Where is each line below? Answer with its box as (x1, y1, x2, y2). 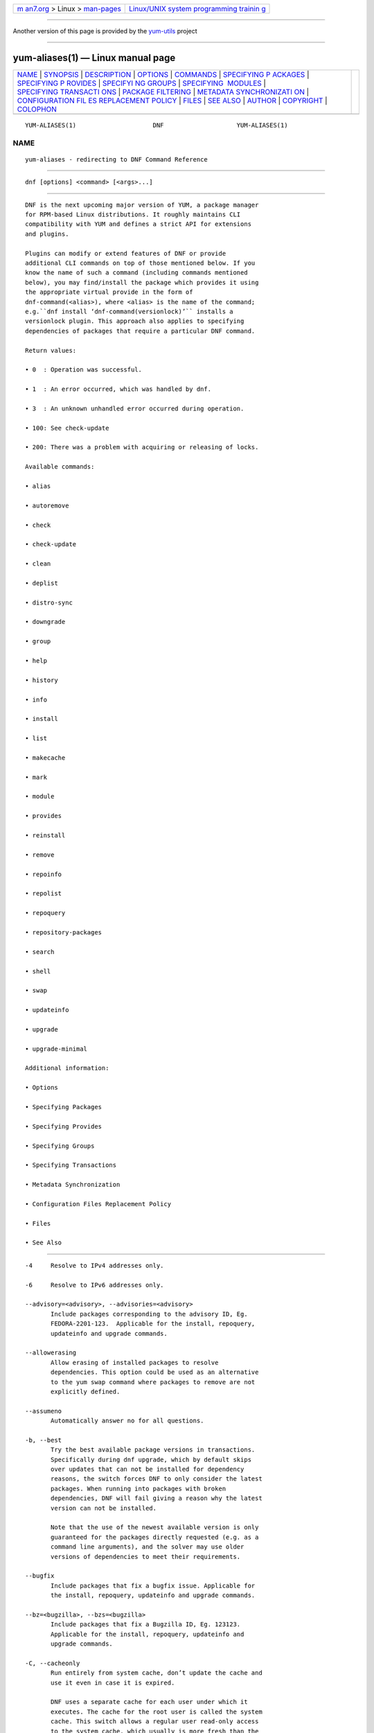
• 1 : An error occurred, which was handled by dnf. (25, 385, 211, 393)
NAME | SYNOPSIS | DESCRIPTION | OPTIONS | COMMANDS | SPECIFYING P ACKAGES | (17, 69, 310, 79)
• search (25, 948, 55, 956)
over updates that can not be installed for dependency (51, 1465, 244, 1473)
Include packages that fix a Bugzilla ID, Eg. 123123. (51, 1621, 241, 1628)
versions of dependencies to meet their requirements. (51, 1553, 241, 1560)
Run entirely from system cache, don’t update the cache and (51, 1669, 262, 1677)
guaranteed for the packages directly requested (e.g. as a (51, 1533, 259, 1541)
